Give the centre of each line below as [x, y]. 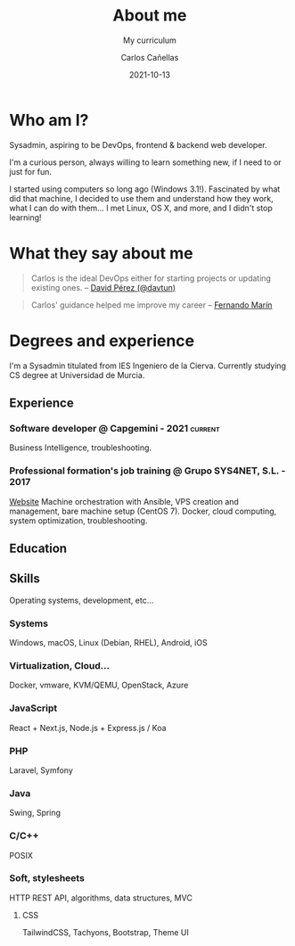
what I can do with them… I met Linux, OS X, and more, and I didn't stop [141, 208]
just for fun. [30, 171]
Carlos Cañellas [150, 57]
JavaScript [33, 708]
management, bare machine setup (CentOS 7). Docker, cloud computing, [143, 511]
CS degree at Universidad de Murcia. [77, 374]
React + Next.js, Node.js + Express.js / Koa [88, 728]
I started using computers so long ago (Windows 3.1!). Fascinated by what [145, 189]
